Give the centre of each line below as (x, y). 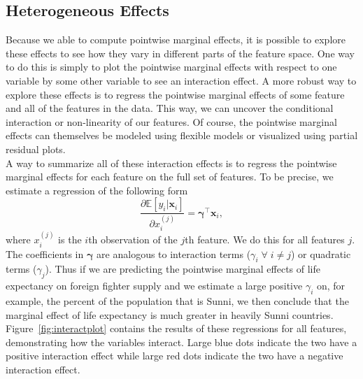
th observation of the (133, 239)
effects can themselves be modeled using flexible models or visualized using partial (182, 135)
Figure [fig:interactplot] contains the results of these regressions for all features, (176, 328)
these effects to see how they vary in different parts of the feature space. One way (180, 53)
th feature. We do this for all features (265, 239)
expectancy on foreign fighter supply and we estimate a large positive (154, 286)
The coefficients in (45, 253)
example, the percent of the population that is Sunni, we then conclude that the (177, 301)
